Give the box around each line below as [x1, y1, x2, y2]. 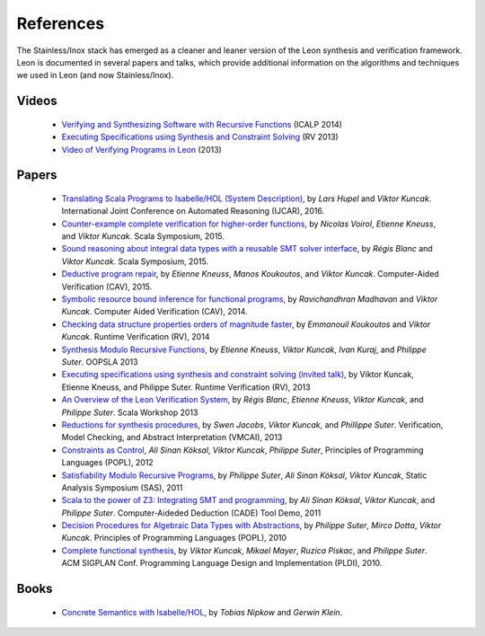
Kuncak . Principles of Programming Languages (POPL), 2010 [61, 533, 287, 543]
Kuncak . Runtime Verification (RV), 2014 [61, 331, 210, 342]
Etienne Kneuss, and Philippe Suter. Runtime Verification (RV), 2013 [61, 382, 311, 393]
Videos [16, 93, 57, 109]
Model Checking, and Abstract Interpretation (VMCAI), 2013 [61, 432, 283, 443]
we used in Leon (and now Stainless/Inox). [16, 70, 174, 81]
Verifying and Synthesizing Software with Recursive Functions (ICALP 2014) [61, 119, 343, 129]
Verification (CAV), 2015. [61, 281, 153, 292]
